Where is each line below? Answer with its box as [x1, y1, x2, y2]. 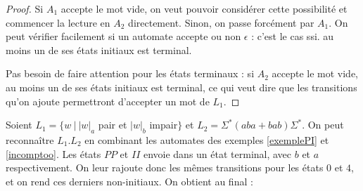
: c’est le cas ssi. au [251, 29, 334, 44]
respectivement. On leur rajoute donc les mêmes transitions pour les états [6, 160, 324, 175]
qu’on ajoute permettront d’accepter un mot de [6, 93, 210, 108]
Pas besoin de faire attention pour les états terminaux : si [6, 66, 255, 81]
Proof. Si [6, 1, 44, 15]
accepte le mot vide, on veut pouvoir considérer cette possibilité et [60, 1, 348, 15]
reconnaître [6, 132, 54, 147]
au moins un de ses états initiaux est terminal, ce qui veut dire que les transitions [6, 79, 357, 94]
